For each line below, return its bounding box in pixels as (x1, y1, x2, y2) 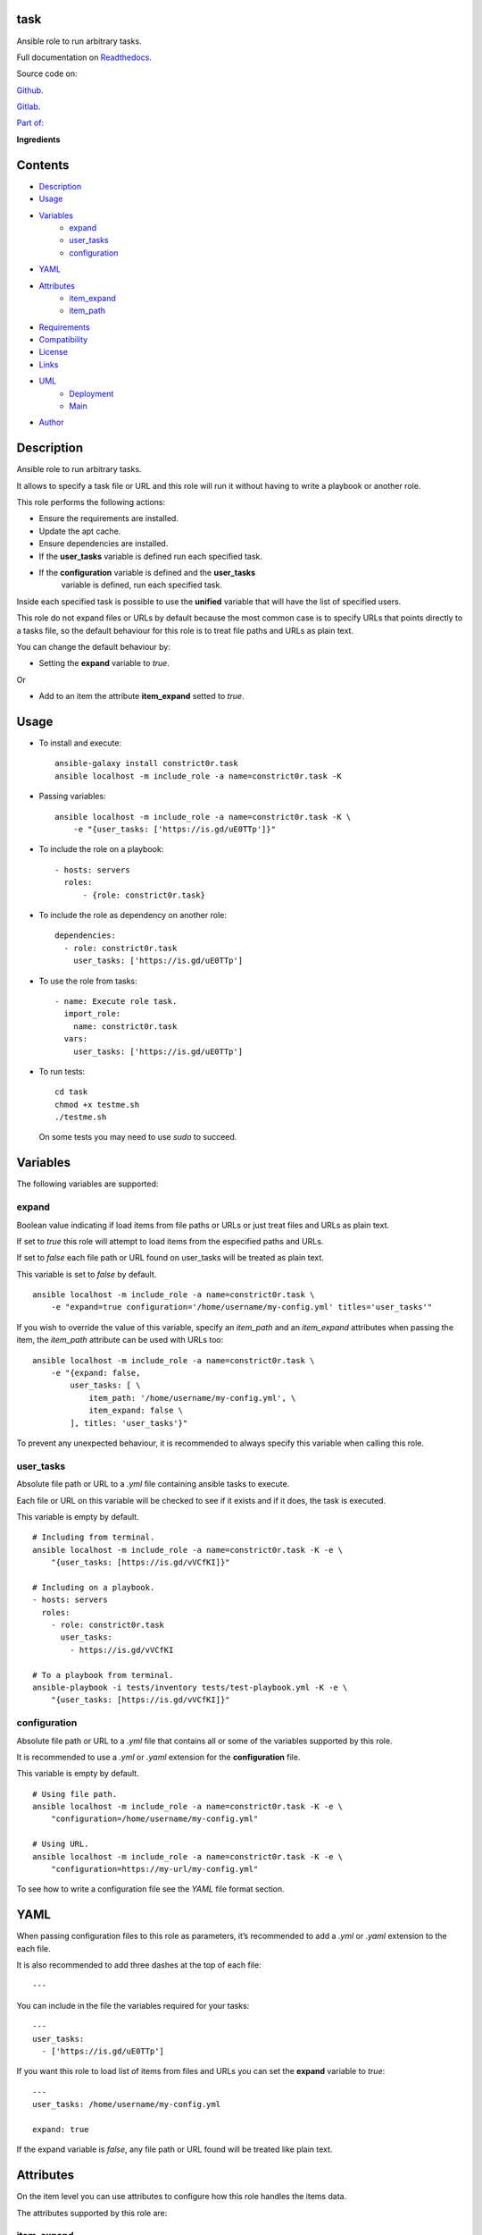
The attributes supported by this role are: (16, 2207, 168, 2218)
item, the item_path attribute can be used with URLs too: (16, 1335, 224, 1345)
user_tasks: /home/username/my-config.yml (32, 2099, 221, 2110)
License (38, 347, 69, 358)
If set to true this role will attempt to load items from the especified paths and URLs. (16, 1236, 324, 1246)
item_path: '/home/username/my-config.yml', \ (88, 1393, 296, 1403)
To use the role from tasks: (38, 975, 137, 986)
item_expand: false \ (88, 1405, 183, 1416)
